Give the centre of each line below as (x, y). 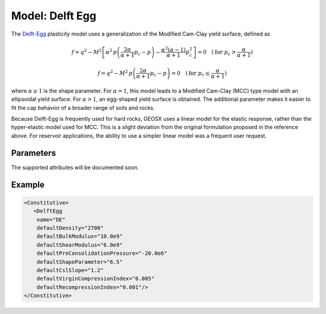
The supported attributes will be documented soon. (75, 167)
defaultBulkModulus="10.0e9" (80, 236)
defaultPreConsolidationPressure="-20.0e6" (102, 253)
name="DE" (51, 219)
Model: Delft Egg (54, 16)
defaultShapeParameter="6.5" (80, 262)
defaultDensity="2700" (70, 228)
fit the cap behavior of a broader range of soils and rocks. (83, 107)
